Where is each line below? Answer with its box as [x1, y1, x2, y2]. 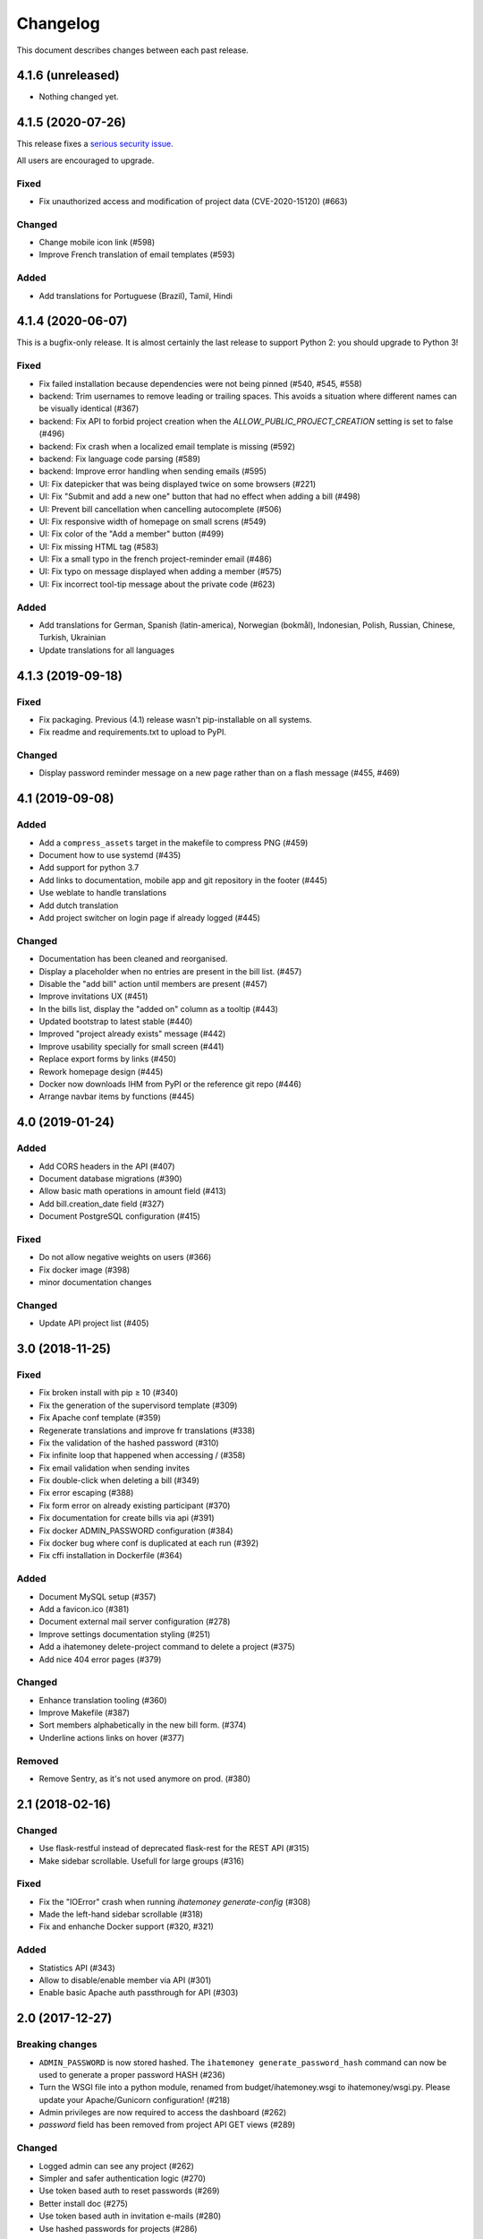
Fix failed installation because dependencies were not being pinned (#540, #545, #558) [38, 378, 362, 389]
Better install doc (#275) [38, 2198, 129, 2209]
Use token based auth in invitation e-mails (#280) [38, 2210, 222, 2221]
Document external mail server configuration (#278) [38, 1617, 231, 1627]
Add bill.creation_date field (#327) [38, 1198, 165, 1209]
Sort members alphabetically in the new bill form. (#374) [38, 1720, 247, 1730]
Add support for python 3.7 [38, 862, 140, 873]
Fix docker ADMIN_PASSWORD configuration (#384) [38, 1525, 233, 1536]
